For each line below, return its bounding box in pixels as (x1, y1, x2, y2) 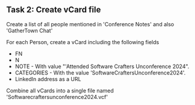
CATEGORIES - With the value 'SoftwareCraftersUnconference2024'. (14, 69, 186, 76)
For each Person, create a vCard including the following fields (6, 38, 159, 45)
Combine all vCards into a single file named (6, 87, 114, 94)
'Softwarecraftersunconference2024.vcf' (6, 93, 108, 100)
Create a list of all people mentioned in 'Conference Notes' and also (6, 20, 175, 27)
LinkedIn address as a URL (14, 75, 81, 82)
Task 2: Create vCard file (6, 5, 101, 15)
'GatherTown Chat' (6, 27, 53, 34)
